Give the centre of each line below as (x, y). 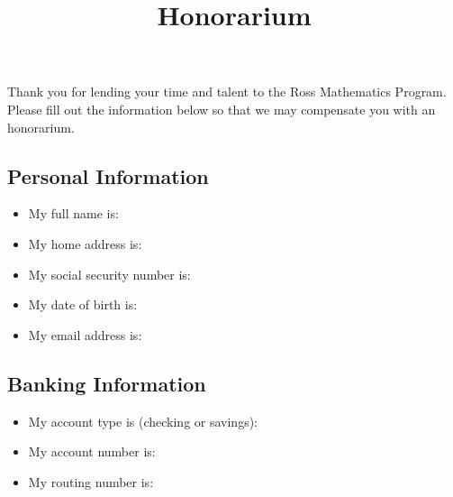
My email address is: (85, 334)
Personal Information (108, 175)
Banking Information (107, 383)
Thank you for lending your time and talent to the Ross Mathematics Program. (227, 92)
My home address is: (85, 243)
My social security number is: (109, 274)
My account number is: (92, 451)
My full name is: (73, 213)
